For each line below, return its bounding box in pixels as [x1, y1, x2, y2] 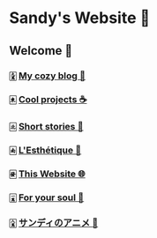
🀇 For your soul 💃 [9, 191, 85, 204]
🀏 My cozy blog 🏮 [9, 70, 86, 82]
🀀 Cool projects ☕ [9, 93, 87, 106]
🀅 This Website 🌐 [9, 167, 86, 180]
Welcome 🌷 [9, 43, 73, 58]
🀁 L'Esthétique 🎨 [9, 145, 82, 157]
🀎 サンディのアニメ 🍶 [9, 217, 99, 229]
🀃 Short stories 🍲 [9, 121, 84, 133]
